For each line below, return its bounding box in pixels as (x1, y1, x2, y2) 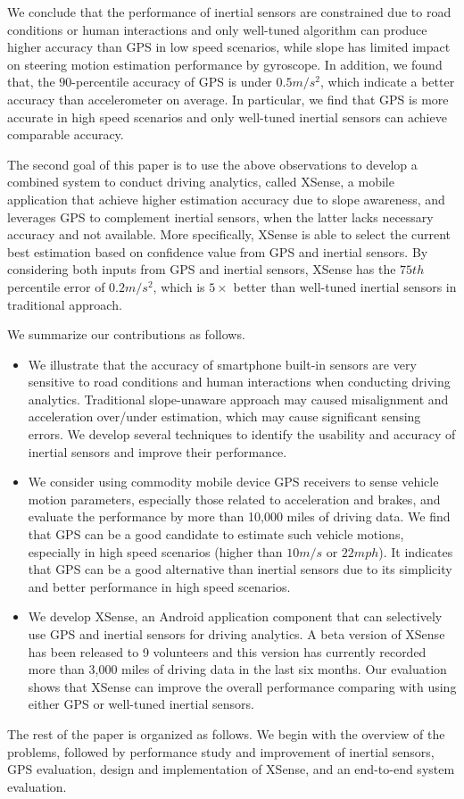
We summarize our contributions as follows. (7, 325, 245, 344)
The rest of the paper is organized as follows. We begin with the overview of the (7, 724, 445, 743)
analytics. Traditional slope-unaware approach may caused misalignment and (28, 389, 449, 408)
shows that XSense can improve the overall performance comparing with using (28, 677, 457, 695)
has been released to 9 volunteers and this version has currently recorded (28, 642, 427, 661)
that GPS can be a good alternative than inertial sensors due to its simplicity (28, 560, 452, 578)
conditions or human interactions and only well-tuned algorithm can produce (7, 20, 427, 38)
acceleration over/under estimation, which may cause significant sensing (28, 407, 421, 426)
